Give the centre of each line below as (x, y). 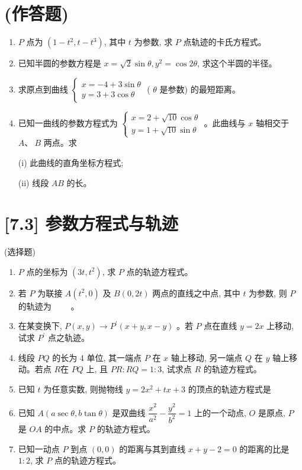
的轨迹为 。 (49, 306)
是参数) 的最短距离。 (200, 89)
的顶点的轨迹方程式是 (229, 389)
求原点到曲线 (43, 89)
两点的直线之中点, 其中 (196, 292)
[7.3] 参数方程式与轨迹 (91, 223)
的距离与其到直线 (152, 448)
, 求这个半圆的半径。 (237, 63)
